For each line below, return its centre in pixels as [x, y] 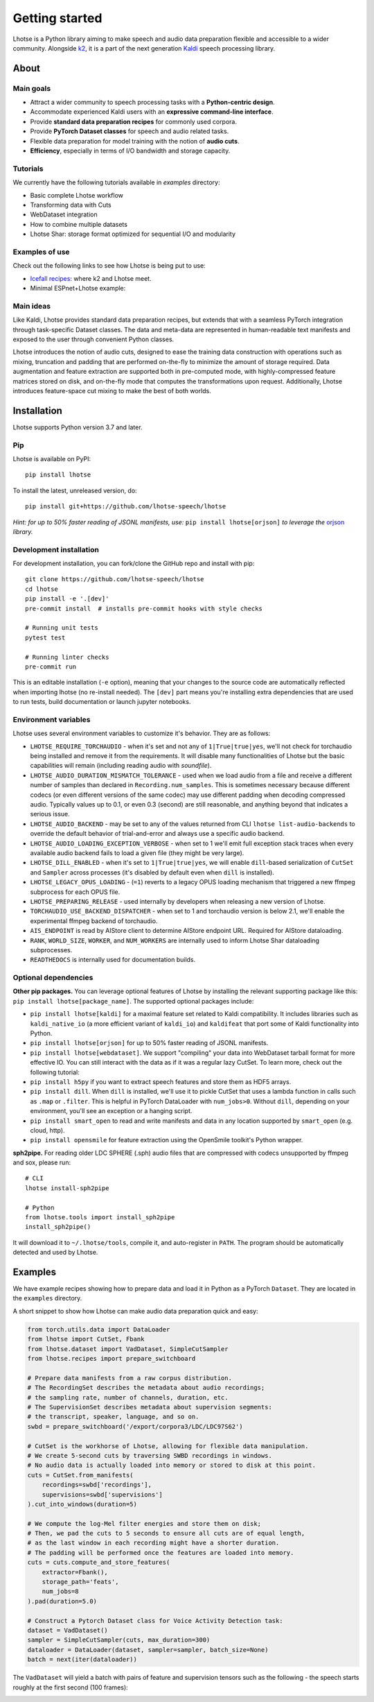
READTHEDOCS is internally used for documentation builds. [113, 960]
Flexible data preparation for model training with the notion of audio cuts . [135, 141]
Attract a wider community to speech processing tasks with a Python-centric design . [152, 102]
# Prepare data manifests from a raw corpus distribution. [130, 1378]
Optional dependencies [53, 978]
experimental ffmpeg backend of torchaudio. [94, 921]
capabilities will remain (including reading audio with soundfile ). [121, 766]
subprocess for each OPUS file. [75, 892]
